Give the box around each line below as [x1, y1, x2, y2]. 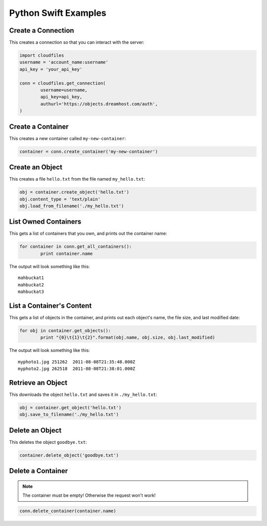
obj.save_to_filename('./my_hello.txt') [19, 412, 119, 418]
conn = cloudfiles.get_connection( [19, 80, 106, 86]
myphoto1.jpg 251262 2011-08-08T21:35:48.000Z [18, 359, 135, 365]
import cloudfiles [19, 52, 64, 58]
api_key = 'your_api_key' [19, 66, 83, 72]
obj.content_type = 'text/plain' [19, 196, 101, 202]
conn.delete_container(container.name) [19, 508, 116, 514]
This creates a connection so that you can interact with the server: [9, 40, 144, 46]
